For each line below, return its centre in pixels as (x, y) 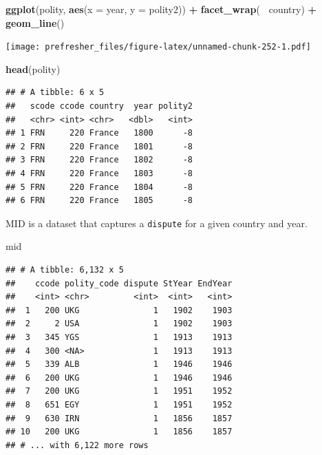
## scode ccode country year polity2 (99, 106)
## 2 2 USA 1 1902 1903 (119, 324)
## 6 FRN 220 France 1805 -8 (99, 201)
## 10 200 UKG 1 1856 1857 (119, 432)
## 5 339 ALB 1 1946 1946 (119, 364)
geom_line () (35, 22)
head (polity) (33, 68)
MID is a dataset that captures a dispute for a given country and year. (157, 223)
